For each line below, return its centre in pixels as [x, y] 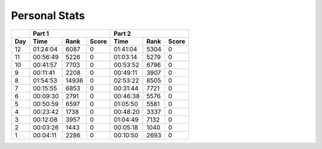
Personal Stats [48, 15]
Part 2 [122, 33]
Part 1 [41, 33]
